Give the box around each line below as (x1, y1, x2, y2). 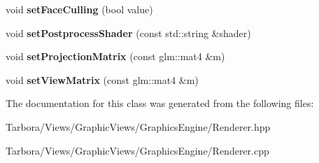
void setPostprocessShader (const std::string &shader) (6, 25, 251, 40)
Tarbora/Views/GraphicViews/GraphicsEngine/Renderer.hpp (6, 119, 271, 134)
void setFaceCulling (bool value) (6, 2, 153, 16)
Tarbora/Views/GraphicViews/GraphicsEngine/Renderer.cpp (6, 143, 269, 157)
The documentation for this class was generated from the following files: (6, 96, 314, 111)
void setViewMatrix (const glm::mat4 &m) (6, 72, 199, 87)
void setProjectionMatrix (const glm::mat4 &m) (6, 49, 225, 64)
